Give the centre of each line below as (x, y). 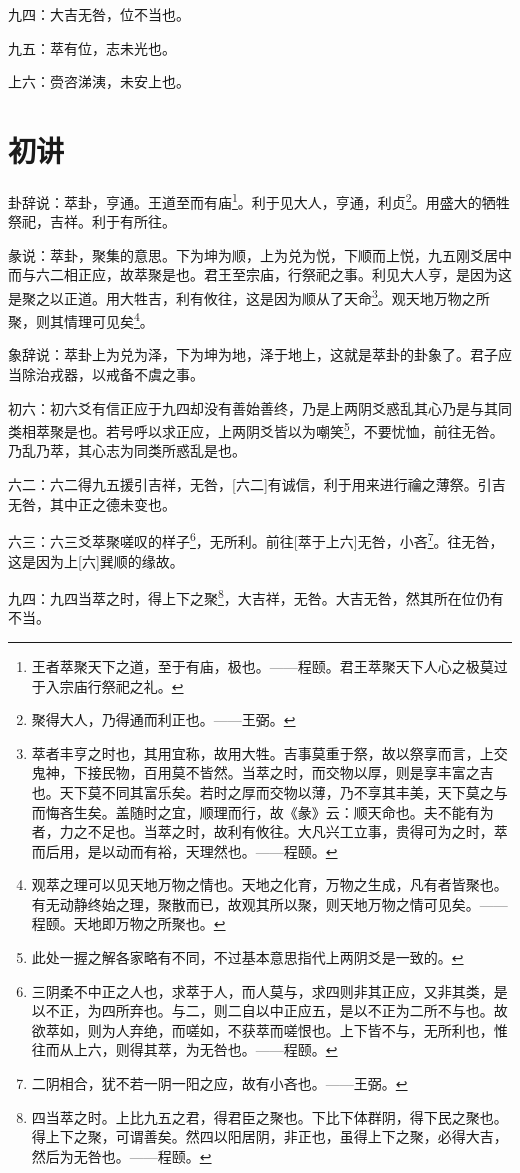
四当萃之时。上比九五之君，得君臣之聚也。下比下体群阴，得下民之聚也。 (269, 1116)
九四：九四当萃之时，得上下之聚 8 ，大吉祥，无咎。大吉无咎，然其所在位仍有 (256, 596)
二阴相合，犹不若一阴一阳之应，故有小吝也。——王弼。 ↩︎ (219, 1083)
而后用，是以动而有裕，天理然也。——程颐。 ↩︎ (184, 850)
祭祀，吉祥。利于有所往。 (92, 221)
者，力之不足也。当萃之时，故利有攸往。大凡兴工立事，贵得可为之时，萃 (269, 831)
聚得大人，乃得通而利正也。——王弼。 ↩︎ (163, 719)
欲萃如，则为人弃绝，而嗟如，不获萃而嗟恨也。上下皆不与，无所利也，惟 (269, 1029)
